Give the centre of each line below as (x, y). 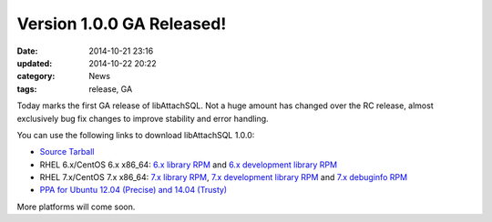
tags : (27, 89)
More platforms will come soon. (76, 207)
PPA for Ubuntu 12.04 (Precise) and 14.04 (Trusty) (133, 190)
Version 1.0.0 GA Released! (122, 24)
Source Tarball (67, 152)
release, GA (111, 89)
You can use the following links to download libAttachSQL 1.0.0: (136, 135)
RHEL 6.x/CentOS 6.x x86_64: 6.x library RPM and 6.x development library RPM (188, 165)
